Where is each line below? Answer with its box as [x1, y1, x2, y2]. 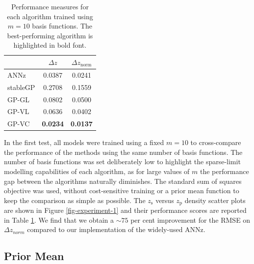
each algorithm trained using [7, 11, 93, 21]
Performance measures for [11, 1, 89, 11]
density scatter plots [184, 195, 246, 205]
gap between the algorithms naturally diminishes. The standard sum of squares [4, 176, 242, 186]
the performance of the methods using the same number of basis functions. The [4, 147, 243, 157]
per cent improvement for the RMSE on [130, 214, 251, 225]
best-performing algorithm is [7, 30, 93, 40]
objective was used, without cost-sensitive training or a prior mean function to [4, 185, 239, 196]
